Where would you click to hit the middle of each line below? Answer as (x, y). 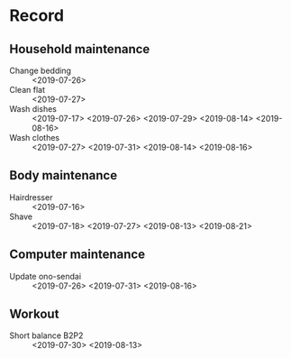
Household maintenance (80, 49)
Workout (34, 314)
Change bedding (41, 70)
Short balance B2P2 (46, 335)
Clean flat (27, 90)
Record (37, 16)
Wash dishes (33, 109)
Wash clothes (35, 138)
